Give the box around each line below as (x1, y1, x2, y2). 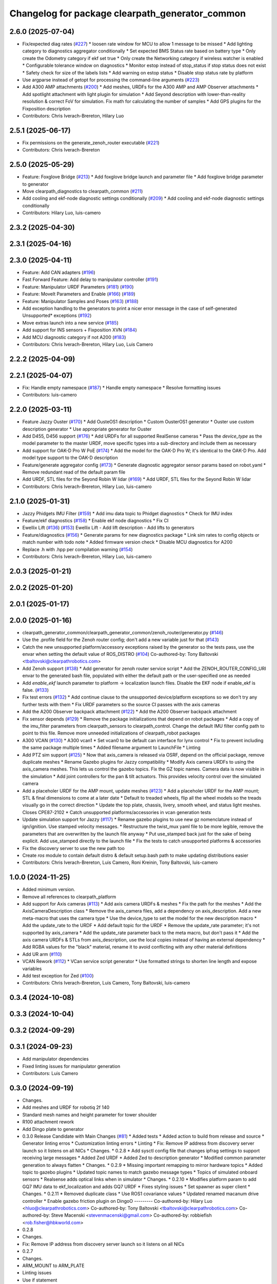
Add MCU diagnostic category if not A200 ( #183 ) (22, 334, 126, 340)
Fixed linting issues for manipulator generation (22, 1063, 121, 1069)
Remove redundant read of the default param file (22, 469, 126, 475)
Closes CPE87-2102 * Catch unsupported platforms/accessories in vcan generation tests (22, 809, 211, 815)
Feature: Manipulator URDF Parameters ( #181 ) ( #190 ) (22, 284, 134, 290)
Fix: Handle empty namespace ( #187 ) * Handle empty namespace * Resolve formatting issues (22, 384, 221, 390)
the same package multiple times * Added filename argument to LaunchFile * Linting (22, 745, 201, 751)
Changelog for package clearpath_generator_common (9, 8, 246, 19)
